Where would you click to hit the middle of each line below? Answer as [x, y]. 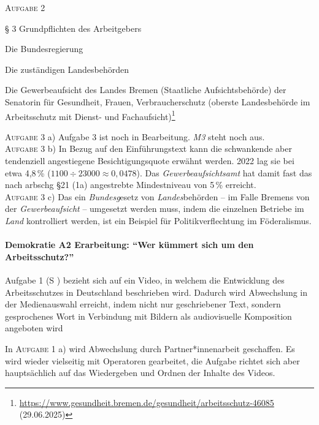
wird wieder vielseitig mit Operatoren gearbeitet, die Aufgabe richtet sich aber [152, 360]
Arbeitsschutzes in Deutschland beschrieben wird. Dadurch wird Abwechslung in [156, 292]
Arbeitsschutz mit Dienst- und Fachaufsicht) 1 [90, 115]
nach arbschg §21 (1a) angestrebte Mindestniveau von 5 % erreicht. [131, 185]
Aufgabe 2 [25, 7]
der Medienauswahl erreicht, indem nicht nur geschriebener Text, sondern [143, 304]
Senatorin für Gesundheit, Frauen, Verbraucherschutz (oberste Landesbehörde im [158, 101]
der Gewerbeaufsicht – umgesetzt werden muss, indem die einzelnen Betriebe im [155, 209]
